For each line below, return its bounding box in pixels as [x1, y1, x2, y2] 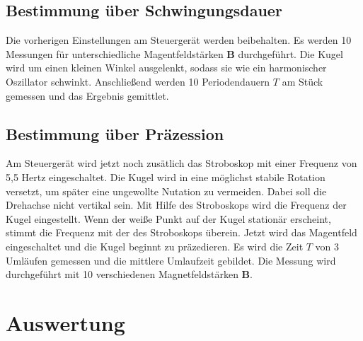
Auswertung [6, 308, 125, 337]
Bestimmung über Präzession [6, 122, 224, 144]
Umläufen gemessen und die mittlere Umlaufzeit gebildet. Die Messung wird [6, 253, 336, 267]
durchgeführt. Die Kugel [238, 46, 343, 61]
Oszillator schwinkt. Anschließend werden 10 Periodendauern [6, 74, 270, 88]
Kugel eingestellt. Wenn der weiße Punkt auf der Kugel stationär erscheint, [6, 211, 331, 226]
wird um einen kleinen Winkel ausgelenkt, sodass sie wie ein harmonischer [6, 60, 327, 75]
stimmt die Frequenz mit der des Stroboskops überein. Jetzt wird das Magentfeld [6, 225, 357, 240]
